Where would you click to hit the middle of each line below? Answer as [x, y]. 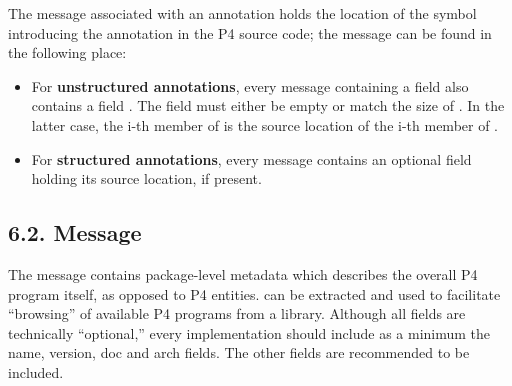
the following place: [67, 52]
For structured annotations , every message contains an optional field [251, 158]
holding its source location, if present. [146, 178]
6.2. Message [75, 232]
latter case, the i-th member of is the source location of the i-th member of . [265, 124]
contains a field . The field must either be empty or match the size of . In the [268, 105]
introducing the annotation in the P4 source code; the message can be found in [250, 32]
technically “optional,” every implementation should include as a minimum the [249, 332]
